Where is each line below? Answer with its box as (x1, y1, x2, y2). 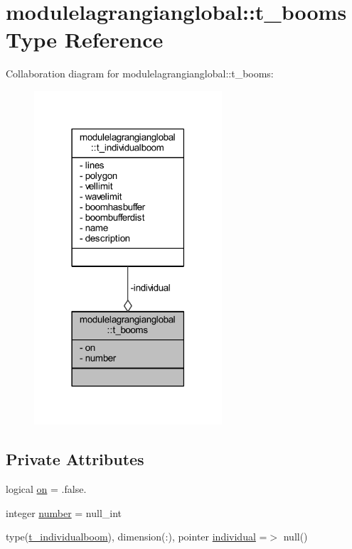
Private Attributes (6, 448, 144, 470)
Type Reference (6, 25, 164, 54)
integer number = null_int (6, 505, 122, 520)
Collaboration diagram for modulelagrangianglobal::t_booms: (6, 66, 274, 81)
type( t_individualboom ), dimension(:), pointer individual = (6, 529, 267, 544)
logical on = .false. (6, 482, 87, 496)
